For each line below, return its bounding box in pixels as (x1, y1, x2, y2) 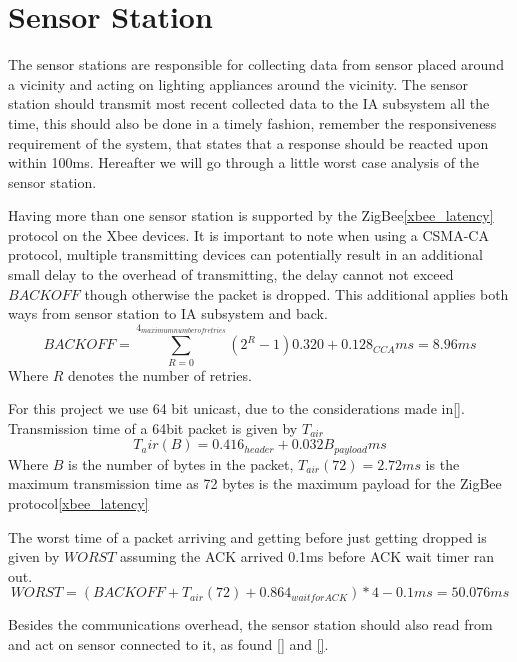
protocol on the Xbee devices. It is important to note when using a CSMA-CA (8, 224, 489, 245)
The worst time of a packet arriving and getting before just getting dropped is (8, 526, 487, 547)
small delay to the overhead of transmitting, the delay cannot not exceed (8, 264, 454, 285)
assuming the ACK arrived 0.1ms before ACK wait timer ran (119, 546, 495, 567)
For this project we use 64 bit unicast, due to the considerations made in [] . (8, 398, 465, 419)
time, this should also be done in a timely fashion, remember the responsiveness (8, 112, 497, 133)
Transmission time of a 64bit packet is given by (8, 417, 298, 438)
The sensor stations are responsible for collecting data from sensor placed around (8, 54, 504, 75)
